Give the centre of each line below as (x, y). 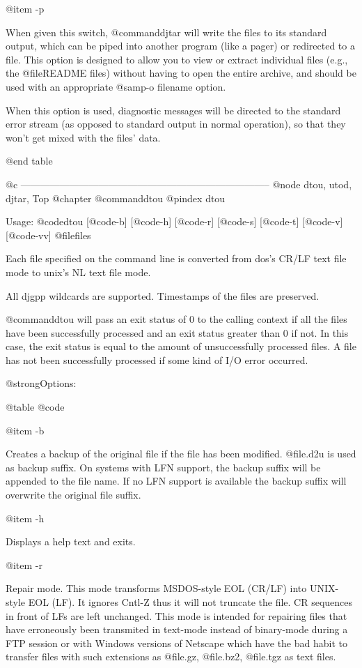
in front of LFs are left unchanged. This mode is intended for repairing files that (176, 615)
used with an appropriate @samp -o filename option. (116, 86)
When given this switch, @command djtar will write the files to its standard (166, 32)
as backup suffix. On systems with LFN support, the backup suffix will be (163, 467)
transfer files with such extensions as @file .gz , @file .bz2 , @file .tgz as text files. (171, 656)
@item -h (25, 518)
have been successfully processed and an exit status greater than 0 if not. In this (177, 332)
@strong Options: (41, 383)
